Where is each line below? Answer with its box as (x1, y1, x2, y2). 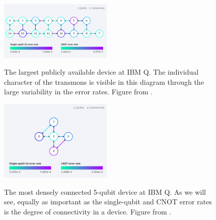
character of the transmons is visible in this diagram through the (4, 76, 204, 87)
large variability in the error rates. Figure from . (4, 86, 153, 97)
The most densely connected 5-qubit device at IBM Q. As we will (4, 186, 206, 197)
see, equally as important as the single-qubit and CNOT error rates (4, 196, 212, 207)
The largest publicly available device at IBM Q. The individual (4, 67, 199, 77)
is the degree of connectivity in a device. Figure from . (4, 206, 172, 216)
